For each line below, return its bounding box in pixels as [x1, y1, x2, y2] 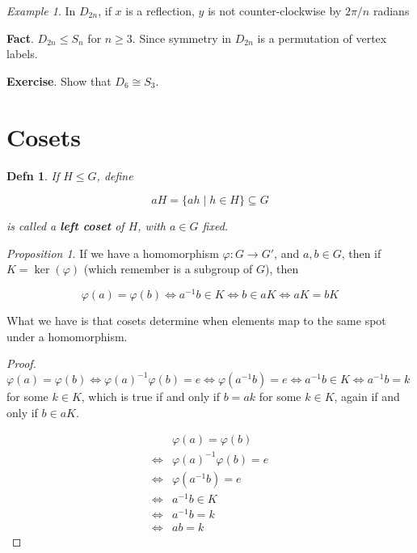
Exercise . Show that [6, 72, 112, 89]
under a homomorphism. [6, 327, 128, 344]
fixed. [202, 217, 229, 234]
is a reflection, [125, 2, 195, 19]
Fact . [6, 29, 34, 46]
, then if [341, 244, 381, 261]
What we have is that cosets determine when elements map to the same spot [6, 311, 386, 328]
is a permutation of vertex [257, 29, 387, 46]
